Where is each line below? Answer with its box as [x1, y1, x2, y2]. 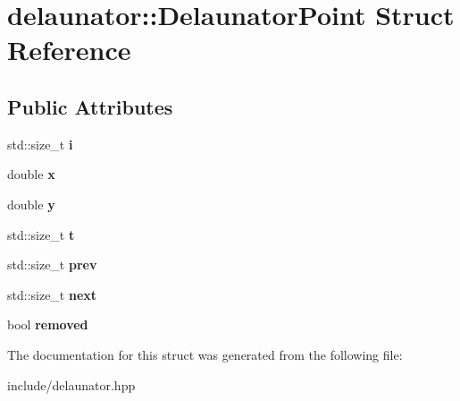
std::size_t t [7, 225, 75, 243]
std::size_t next [7, 285, 97, 303]
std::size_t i [7, 134, 73, 153]
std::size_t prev [7, 255, 97, 274]
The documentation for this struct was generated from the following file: [7, 345, 403, 363]
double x [7, 165, 55, 183]
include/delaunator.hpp [7, 375, 136, 394]
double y [7, 194, 55, 213]
